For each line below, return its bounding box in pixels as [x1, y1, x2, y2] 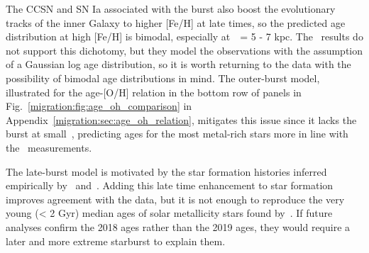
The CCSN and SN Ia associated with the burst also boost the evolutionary [6, 1, 336, 16]
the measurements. [6, 140, 92, 154]
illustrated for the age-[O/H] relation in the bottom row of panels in [6, 84, 302, 99]
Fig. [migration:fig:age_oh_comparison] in [6, 99, 192, 113]
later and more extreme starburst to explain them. [6, 233, 226, 248]
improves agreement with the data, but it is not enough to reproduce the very [6, 191, 345, 206]
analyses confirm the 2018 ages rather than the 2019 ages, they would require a [6, 219, 351, 234]
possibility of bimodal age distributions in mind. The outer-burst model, [6, 70, 320, 85]
